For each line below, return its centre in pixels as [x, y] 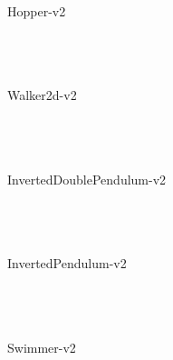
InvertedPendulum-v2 [67, 263]
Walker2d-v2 [42, 95]
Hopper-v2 [37, 11]
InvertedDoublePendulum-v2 [87, 179]
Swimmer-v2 [42, 347]
